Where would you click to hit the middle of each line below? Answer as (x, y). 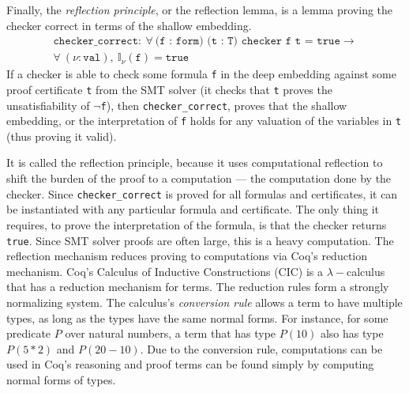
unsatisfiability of (48, 105)
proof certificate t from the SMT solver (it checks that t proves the (169, 89)
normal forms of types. (61, 379)
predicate (29, 333)
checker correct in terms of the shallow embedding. (129, 25)
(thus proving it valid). (62, 136)
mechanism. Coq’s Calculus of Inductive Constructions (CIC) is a (165, 271)
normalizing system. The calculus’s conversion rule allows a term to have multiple (204, 302)
